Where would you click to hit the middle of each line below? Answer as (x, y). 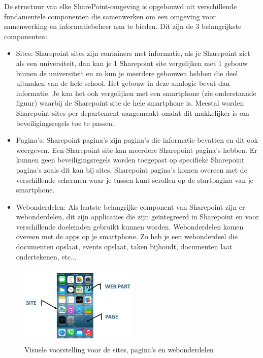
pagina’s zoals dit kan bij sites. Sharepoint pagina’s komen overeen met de (131, 169)
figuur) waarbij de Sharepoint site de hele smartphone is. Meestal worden (130, 103)
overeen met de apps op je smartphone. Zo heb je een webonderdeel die (127, 236)
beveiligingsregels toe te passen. (65, 123)
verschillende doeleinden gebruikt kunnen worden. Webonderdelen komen (130, 226)
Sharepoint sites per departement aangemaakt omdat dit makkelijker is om (133, 112)
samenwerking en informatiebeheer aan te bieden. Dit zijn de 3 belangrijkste (123, 26)
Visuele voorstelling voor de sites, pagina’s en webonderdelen (119, 350)
